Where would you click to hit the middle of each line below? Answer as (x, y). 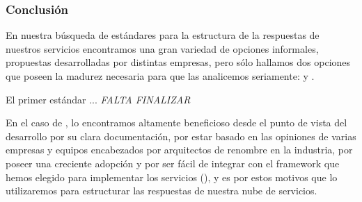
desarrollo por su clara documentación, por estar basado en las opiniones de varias (181, 136)
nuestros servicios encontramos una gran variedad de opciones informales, (162, 48)
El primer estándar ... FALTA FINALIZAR (98, 99)
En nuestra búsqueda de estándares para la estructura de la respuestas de (163, 35)
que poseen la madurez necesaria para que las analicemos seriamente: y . (160, 76)
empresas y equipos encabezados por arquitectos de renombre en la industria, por (179, 150)
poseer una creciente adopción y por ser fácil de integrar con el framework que (173, 163)
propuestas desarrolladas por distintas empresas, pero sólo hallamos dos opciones (178, 62)
